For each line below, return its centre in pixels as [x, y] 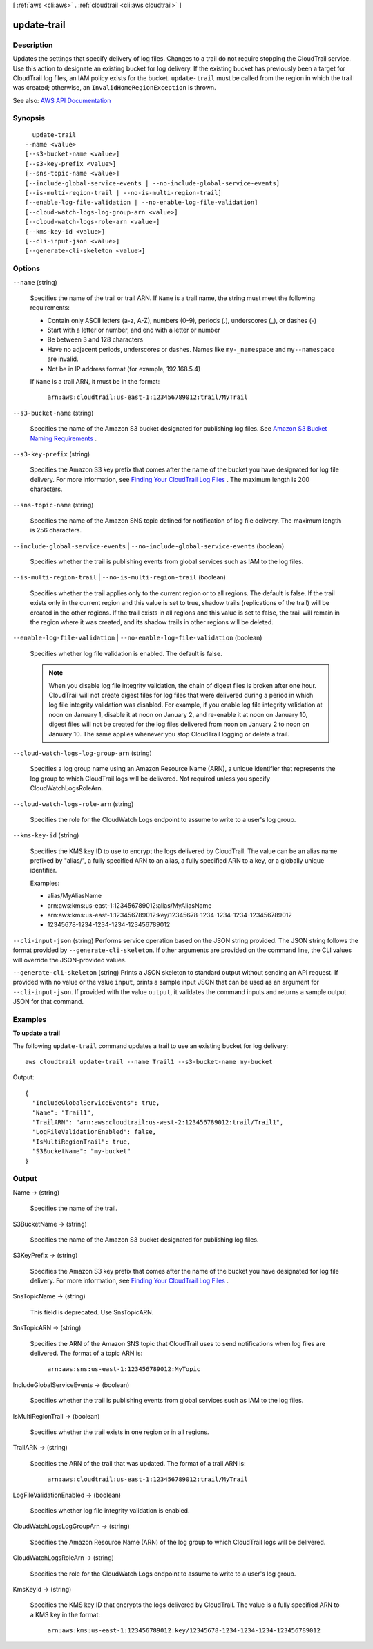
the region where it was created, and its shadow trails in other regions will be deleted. [152, 622]
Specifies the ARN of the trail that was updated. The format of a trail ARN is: [138, 1463]
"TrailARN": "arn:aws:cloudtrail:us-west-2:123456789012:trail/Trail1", [158, 1122]
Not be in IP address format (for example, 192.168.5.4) [124, 369]
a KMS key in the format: [65, 1614]
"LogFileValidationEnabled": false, [94, 1132]
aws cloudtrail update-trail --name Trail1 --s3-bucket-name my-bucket [149, 1062]
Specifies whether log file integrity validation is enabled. [110, 1510]
